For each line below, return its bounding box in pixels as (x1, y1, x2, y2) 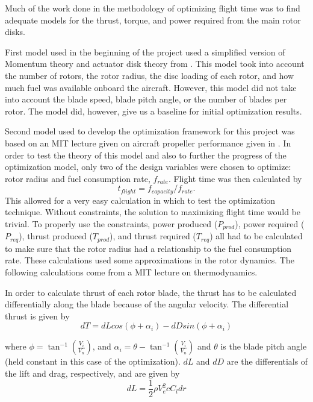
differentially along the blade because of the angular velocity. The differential (5, 298, 289, 310)
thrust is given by (5, 309, 70, 322)
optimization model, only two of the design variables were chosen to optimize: (5, 160, 291, 173)
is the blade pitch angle (220, 340, 307, 353)
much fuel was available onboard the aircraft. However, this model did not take (5, 81, 297, 93)
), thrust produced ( (19, 230, 93, 242)
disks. (5, 25, 25, 38)
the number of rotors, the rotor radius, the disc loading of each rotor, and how (5, 69, 294, 81)
